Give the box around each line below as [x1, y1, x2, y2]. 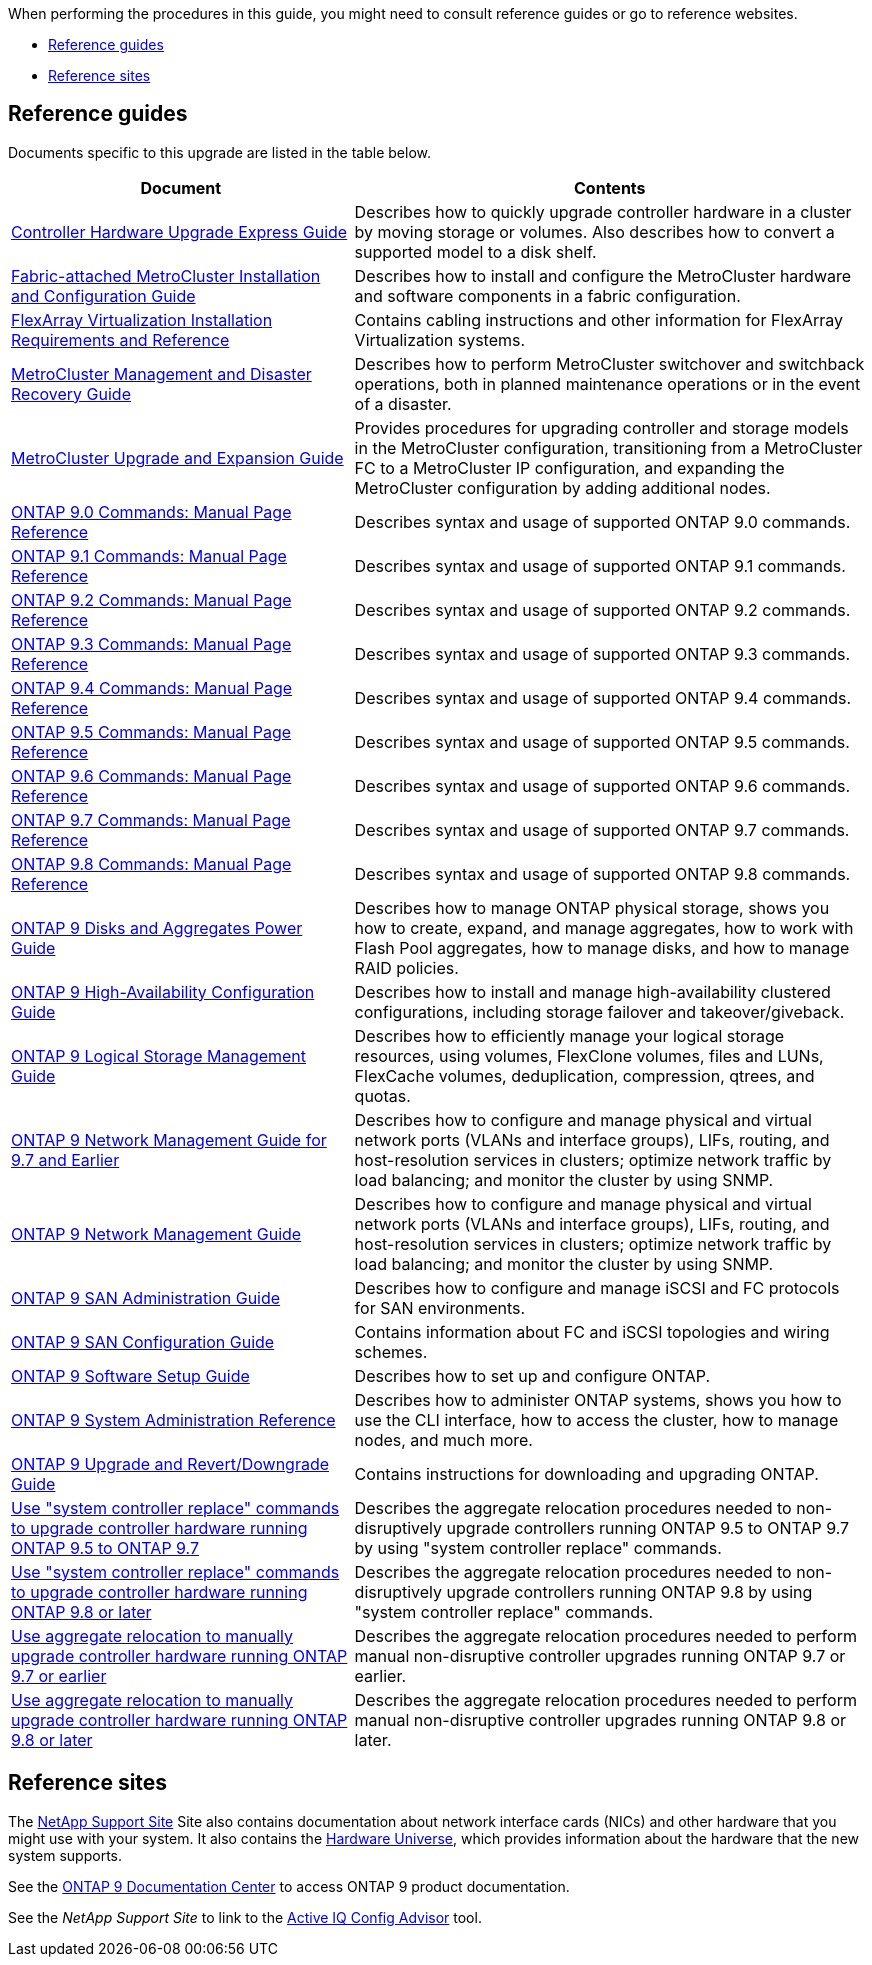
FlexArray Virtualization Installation [11, 309, 273, 330]
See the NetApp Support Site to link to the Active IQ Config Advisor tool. [8, 1908, 482, 1926]
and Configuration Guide [11, 285, 196, 306]
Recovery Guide [11, 383, 131, 404]
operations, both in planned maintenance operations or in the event [354, 373, 861, 394]
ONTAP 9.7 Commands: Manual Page [11, 809, 291, 830]
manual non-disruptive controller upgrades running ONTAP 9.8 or [354, 1709, 847, 1730]
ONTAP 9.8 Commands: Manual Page [11, 853, 292, 874]
